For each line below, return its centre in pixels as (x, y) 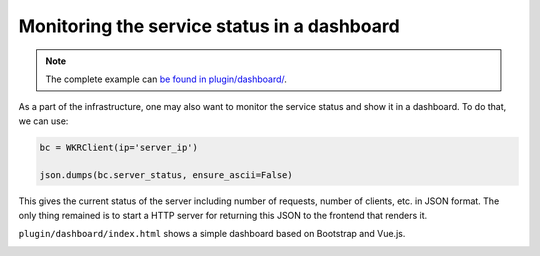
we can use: (43, 121)
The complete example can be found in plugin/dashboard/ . (166, 79)
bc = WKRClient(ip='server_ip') (119, 147)
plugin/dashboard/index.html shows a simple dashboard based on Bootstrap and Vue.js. (212, 234)
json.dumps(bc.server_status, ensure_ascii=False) (166, 175)
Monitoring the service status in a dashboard (209, 26)
